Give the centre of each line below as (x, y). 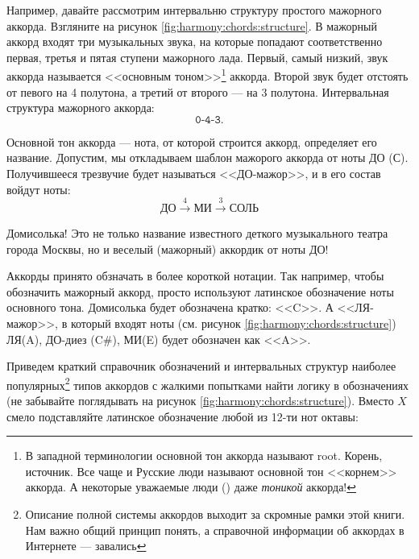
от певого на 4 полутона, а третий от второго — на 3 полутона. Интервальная (198, 91)
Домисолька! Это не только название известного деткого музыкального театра (197, 232)
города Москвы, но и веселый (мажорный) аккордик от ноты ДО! (168, 248)
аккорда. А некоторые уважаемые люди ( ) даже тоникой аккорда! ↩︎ (191, 487)
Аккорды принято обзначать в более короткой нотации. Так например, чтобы (195, 276)
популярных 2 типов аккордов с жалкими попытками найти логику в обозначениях (208, 383)
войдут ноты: (39, 189)
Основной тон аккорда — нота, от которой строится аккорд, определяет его (192, 141)
